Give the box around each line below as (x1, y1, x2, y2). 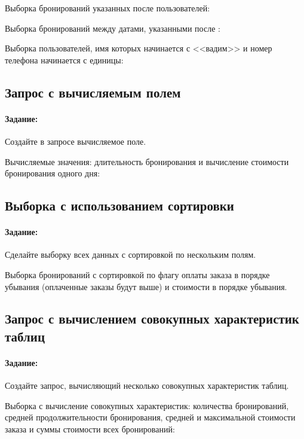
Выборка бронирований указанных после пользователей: (5, 2, 210, 14)
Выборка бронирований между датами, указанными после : (5, 22, 220, 34)
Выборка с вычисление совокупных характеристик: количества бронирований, (5, 399, 289, 411)
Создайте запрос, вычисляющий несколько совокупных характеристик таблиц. (5, 379, 289, 392)
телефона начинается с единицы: (5, 53, 124, 66)
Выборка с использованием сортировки (5, 196, 234, 215)
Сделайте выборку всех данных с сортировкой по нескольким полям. (5, 248, 256, 261)
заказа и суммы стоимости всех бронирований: (5, 422, 175, 435)
